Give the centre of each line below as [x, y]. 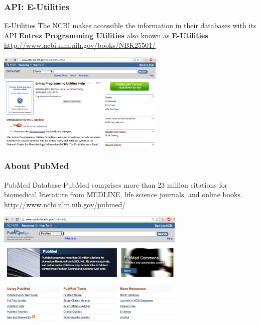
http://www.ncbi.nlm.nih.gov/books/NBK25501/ [80, 45]
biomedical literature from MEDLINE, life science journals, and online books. [123, 194]
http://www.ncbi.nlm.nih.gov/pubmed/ [65, 204]
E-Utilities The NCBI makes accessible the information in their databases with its [130, 25]
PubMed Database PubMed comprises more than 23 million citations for [116, 184]
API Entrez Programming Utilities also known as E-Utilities [106, 35]
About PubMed [37, 166]
